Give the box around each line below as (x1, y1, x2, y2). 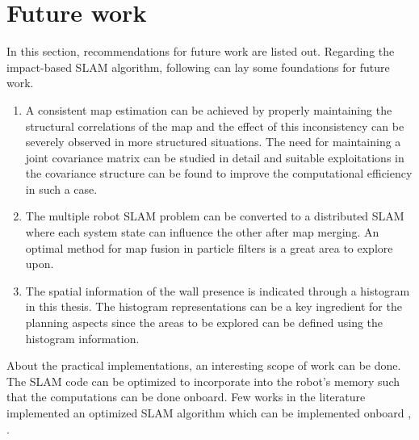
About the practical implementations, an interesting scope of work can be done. (6, 357, 401, 374)
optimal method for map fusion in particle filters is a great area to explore (25, 239, 393, 256)
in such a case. (25, 180, 98, 197)
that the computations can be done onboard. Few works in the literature (6, 388, 366, 405)
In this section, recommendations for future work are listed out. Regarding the (6, 43, 395, 60)
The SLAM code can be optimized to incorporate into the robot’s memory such (6, 372, 400, 389)
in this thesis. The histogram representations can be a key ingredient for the (25, 298, 402, 315)
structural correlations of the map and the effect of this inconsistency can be (25, 117, 404, 134)
